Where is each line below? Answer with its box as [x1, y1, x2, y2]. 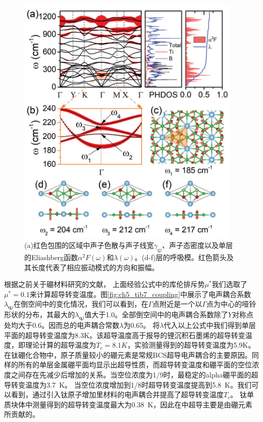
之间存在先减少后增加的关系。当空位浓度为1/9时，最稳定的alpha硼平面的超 [11, 369, 258, 379]
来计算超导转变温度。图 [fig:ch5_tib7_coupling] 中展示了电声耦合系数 [29, 288, 251, 299]
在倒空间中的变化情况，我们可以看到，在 [13, 299, 148, 309]
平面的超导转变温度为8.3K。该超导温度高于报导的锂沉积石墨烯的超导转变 [4, 329, 245, 340]
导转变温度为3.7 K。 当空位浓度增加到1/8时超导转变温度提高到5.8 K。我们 [4, 379, 252, 390]
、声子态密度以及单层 [162, 240, 233, 250]
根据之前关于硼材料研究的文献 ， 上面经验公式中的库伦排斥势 [4, 279, 205, 289]
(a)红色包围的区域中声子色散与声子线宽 [24, 240, 154, 250]
